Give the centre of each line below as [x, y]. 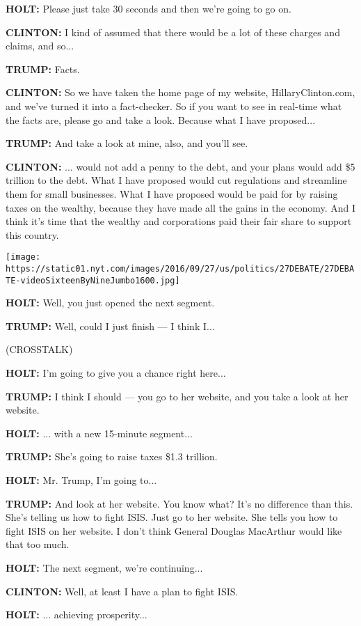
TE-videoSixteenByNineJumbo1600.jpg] [93, 280]
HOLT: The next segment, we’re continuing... [104, 568]
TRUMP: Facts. [43, 69]
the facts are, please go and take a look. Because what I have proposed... [161, 119]
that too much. [38, 544]
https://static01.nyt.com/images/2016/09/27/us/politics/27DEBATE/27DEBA [180, 268]
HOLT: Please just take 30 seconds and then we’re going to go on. [149, 8]
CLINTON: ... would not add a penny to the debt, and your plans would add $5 [180, 166]
